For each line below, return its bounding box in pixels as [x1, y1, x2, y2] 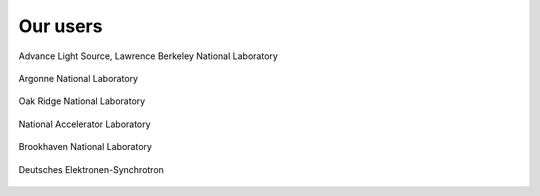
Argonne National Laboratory [18, 72, 139, 84]
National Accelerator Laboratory [18, 118, 151, 130]
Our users [18, 15, 103, 37]
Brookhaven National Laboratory [18, 141, 152, 153]
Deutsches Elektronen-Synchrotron [18, 163, 165, 175]
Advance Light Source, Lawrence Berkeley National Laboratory [18, 50, 279, 62]
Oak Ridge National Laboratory [18, 95, 146, 107]
